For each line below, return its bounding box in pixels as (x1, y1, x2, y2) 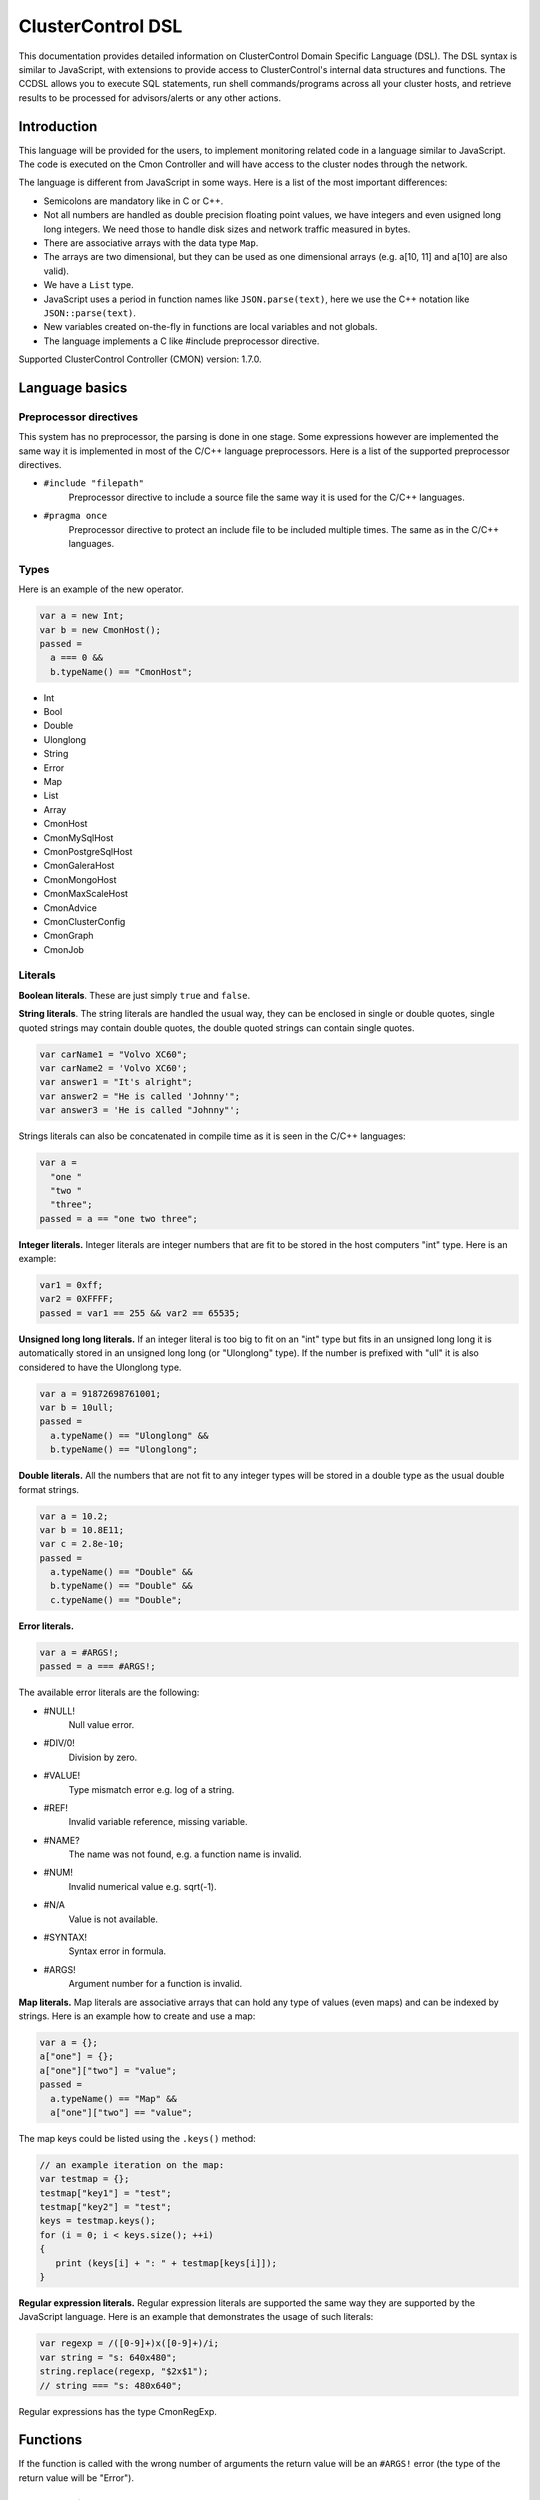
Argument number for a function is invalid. (68, 1978, 243, 1990)
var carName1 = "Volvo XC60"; (39, 1048, 188, 1060)
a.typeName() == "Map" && (50, 2093, 177, 2104)
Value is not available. (68, 1913, 159, 1925)
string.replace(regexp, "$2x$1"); (39, 2366, 209, 2377)
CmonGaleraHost (43, 860, 115, 872)
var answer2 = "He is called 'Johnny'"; (39, 1090, 240, 1102)
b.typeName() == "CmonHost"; (50, 666, 194, 677)
